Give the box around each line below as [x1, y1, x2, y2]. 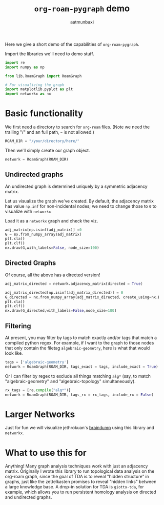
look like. [5, 350, 23, 356]
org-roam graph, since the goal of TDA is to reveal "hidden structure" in [5, 474, 149, 480]
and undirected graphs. [5, 494, 52, 500]
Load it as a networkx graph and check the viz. [5, 218, 99, 223]
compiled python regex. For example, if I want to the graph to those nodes [5, 340, 154, 345]
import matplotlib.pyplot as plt [5, 87, 73, 92]
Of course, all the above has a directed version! [5, 272, 101, 278]
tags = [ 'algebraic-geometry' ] [5, 360, 69, 364]
